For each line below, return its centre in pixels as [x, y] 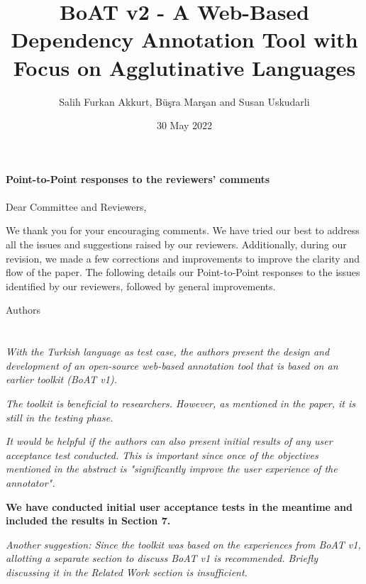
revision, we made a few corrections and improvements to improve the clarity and [183, 258]
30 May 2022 [184, 125]
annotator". [30, 482]
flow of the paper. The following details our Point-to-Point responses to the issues [183, 272]
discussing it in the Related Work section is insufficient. [127, 572]
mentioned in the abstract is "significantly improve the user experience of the [172, 469]
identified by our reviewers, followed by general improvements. [141, 286]
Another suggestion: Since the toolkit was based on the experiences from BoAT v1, [183, 544]
